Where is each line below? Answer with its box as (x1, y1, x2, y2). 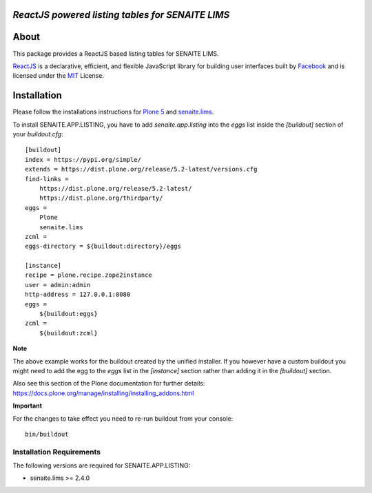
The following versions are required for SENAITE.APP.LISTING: (12, 461, 191, 470)
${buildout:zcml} (39, 329, 98, 337)
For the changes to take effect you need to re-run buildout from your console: (12, 414, 234, 423)
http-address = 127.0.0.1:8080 (25, 291, 131, 299)
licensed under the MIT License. (12, 72, 105, 80)
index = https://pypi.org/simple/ (25, 156, 141, 163)
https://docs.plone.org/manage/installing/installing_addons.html (12, 389, 194, 397)
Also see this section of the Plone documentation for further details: (12, 379, 205, 388)
